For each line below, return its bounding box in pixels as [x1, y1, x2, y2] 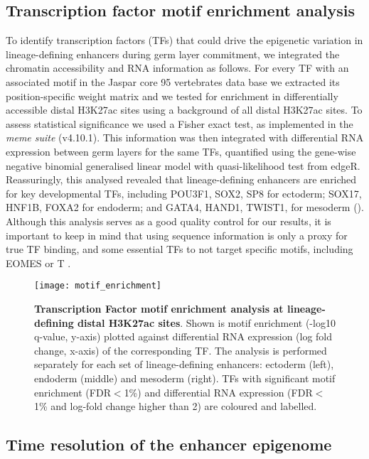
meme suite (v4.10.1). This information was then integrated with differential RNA [6, 130, 364, 145]
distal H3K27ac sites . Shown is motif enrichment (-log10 [77, 315, 336, 330]
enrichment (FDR [34, 384, 111, 399]
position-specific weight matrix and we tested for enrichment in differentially [6, 88, 338, 103]
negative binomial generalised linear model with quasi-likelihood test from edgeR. [6, 158, 360, 173]
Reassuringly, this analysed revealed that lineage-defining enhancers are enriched [6, 172, 357, 187]
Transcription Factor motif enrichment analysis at [34, 301, 284, 315]
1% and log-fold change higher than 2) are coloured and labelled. [34, 399, 317, 414]
